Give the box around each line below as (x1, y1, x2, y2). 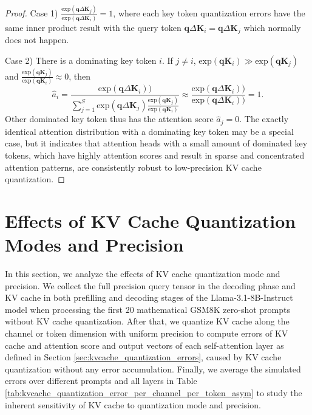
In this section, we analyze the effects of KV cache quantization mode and (5, 267, 280, 280)
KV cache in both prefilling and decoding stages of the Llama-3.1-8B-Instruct (5, 291, 293, 304)
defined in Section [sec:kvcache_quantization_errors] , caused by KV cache (5, 351, 282, 363)
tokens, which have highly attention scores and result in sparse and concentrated (5, 148, 305, 161)
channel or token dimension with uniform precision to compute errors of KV (5, 327, 288, 340)
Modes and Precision (5, 232, 184, 257)
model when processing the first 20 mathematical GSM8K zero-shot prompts (5, 303, 291, 315)
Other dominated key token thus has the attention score (5, 112, 214, 125)
